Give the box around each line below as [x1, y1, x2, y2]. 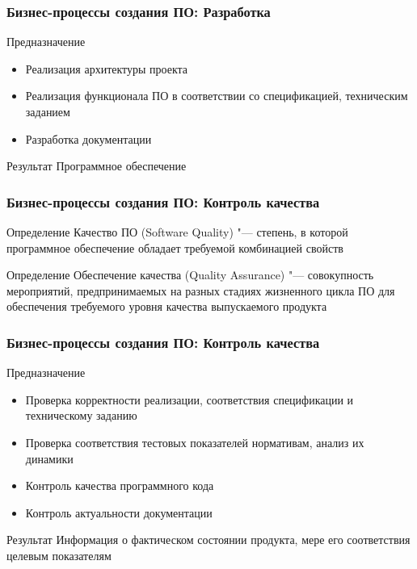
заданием [25, 103, 70, 119]
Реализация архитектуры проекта [25, 60, 188, 77]
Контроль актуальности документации [25, 504, 213, 521]
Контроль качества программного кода [25, 477, 214, 494]
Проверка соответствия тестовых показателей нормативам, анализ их [25, 433, 364, 450]
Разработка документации [25, 130, 152, 147]
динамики [25, 450, 74, 466]
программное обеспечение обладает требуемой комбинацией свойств [6, 239, 343, 256]
